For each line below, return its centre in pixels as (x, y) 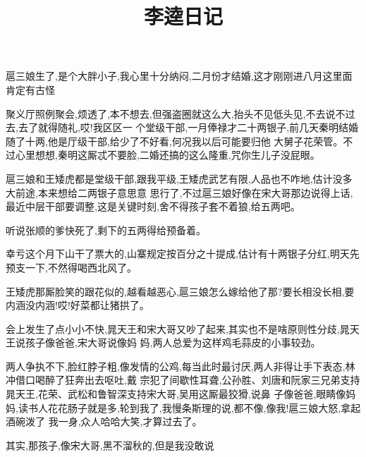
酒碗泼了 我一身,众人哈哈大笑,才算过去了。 (104, 421)
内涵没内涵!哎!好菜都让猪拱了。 (78, 305)
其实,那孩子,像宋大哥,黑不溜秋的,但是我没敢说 (110, 445)
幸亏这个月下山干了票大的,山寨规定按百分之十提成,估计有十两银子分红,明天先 (183, 254)
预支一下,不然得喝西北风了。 (71, 267)
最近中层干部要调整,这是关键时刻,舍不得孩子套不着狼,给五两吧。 (153, 206)
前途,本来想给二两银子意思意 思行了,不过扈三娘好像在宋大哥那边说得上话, (184, 192)
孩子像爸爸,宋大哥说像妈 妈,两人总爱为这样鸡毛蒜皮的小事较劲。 (173, 342)
